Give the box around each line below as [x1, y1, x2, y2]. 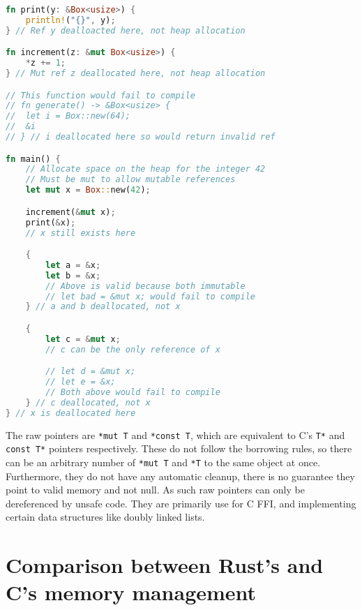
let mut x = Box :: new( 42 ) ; [25, 185, 151, 195]
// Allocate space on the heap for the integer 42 [25, 164, 266, 174]
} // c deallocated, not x [25, 397, 151, 408]
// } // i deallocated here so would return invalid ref [6, 132, 276, 142]
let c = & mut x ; [45, 334, 121, 344]
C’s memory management [6, 578, 257, 607]
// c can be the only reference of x [45, 344, 220, 355]
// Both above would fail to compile [45, 387, 220, 397]
